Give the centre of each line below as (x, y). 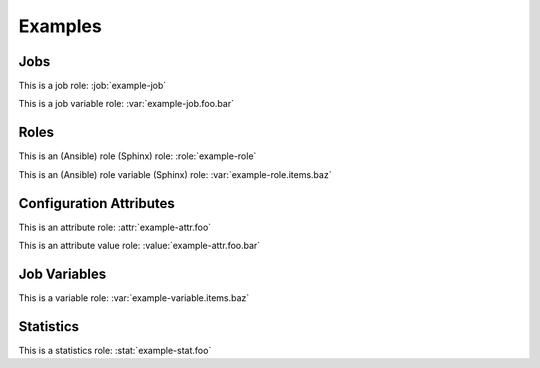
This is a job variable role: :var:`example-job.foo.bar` (126, 104)
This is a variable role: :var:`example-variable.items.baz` (134, 297)
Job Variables (62, 273)
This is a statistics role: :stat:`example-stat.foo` (115, 350)
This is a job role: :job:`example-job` (92, 86)
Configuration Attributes (96, 203)
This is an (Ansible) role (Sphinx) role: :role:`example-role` (137, 156)
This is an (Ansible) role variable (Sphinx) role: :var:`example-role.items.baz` (175, 174)
